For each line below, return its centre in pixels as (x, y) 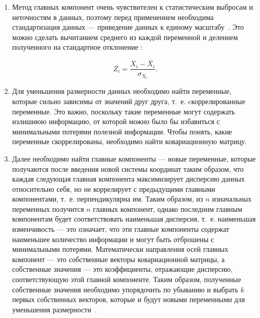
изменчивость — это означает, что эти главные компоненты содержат (121, 229)
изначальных (232, 199)
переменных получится (48, 208)
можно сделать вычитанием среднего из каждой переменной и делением (125, 37)
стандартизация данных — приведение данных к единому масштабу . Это (128, 27)
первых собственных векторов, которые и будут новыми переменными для (128, 299)
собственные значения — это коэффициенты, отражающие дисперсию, (122, 269)
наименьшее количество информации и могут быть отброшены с (113, 239)
